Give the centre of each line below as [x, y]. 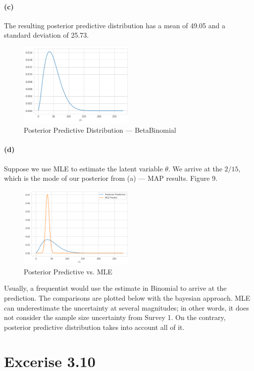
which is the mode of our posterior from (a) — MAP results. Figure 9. [111, 178]
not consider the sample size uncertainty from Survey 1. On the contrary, [115, 317]
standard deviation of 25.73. [47, 35]
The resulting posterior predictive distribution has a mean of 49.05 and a [115, 25]
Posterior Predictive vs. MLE [68, 271]
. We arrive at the [195, 168]
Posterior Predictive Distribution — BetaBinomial [100, 130]
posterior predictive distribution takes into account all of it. [94, 327]
